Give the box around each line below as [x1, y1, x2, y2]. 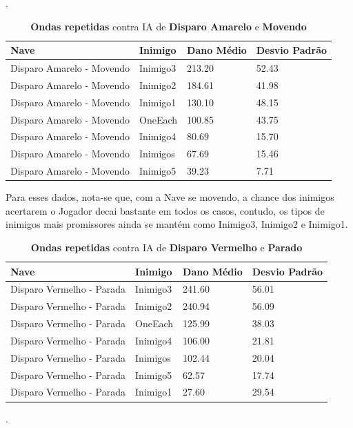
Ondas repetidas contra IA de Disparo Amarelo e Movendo [30, 19, 307, 33]
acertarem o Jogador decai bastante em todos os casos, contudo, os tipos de [6, 203, 325, 217]
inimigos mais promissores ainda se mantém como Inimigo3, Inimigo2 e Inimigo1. [6, 217, 348, 231]
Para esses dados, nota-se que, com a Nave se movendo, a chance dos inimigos [6, 190, 334, 204]
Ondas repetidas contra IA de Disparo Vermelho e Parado [30, 240, 303, 254]
